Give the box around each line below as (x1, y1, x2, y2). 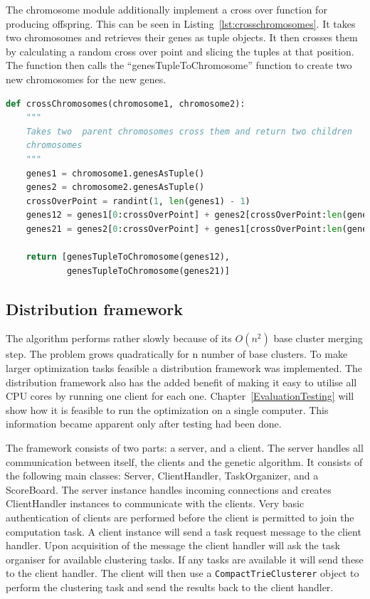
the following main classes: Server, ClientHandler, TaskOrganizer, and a (6, 468, 319, 483)
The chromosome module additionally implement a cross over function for (6, 2, 327, 16)
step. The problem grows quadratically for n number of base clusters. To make (6, 346, 348, 361)
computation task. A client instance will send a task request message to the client (6, 524, 361, 539)
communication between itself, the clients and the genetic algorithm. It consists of (6, 454, 363, 469)
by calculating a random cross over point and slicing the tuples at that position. (6, 43, 354, 58)
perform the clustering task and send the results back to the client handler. (6, 580, 334, 595)
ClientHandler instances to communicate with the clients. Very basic (6, 496, 305, 511)
